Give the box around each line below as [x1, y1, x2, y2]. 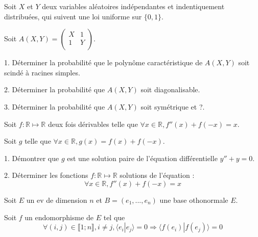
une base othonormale [159, 194, 228, 205]
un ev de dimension [26, 194, 87, 205]
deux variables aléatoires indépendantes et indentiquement [42, 1, 225, 11]
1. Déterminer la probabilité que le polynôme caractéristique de [4, 57, 203, 68]
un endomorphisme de [25, 212, 94, 222]
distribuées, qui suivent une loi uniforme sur [4, 11, 142, 21]
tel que [103, 212, 125, 222]
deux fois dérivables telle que [48, 118, 138, 129]
